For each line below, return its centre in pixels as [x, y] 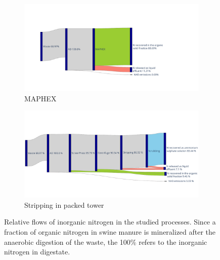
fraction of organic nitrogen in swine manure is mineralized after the [110, 231]
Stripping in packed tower [64, 205]
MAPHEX [40, 98]
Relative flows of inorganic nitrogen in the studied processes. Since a [110, 222]
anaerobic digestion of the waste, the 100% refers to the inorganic [106, 242]
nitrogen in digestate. [37, 252]
